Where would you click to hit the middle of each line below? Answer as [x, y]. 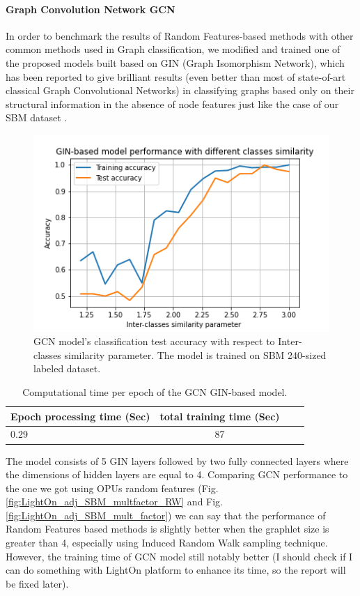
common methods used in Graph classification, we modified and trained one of [173, 49]
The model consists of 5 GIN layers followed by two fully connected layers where [177, 460]
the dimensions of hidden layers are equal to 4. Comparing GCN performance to [177, 474]
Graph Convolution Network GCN [91, 9]
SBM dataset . [37, 117]
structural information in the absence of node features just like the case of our [172, 104]
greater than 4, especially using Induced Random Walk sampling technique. [167, 543]
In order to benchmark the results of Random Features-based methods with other [180, 35]
